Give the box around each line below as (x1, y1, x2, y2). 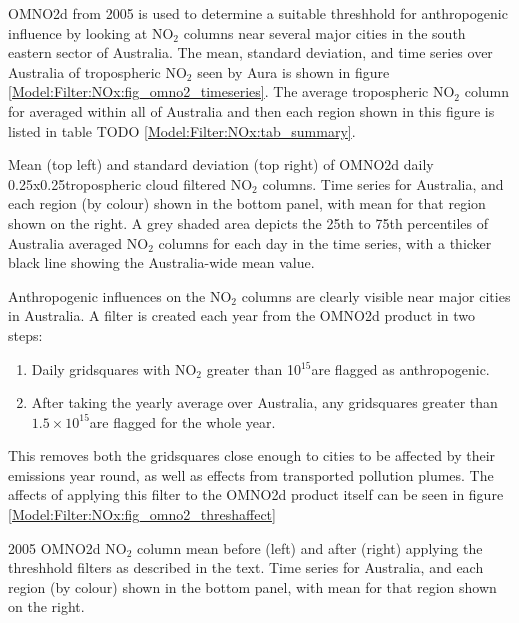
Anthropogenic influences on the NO (8, 285, 232, 306)
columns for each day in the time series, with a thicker (158, 232, 492, 253)
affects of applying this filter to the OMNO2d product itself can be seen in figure (8, 484, 504, 505)
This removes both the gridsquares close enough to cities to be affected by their (8, 445, 496, 466)
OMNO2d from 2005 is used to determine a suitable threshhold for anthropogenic (8, 3, 508, 23)
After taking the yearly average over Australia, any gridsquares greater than (31, 392, 498, 413)
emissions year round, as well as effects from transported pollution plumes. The (8, 464, 494, 485)
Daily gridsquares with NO (31, 358, 197, 379)
